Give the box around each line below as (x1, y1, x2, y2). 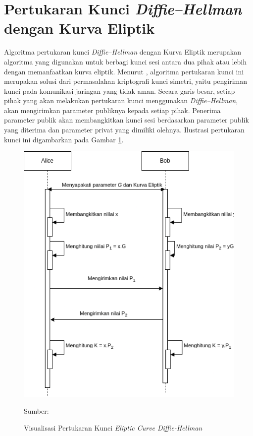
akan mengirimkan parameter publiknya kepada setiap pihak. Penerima (4, 105, 221, 115)
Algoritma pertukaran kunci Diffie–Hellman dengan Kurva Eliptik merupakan (4, 47, 242, 57)
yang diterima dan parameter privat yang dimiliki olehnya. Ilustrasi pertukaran (4, 125, 245, 135)
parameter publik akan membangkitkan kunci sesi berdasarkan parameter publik (4, 115, 249, 125)
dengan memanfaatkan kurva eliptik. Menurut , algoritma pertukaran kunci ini (4, 66, 244, 76)
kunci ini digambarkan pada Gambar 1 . (4, 134, 124, 144)
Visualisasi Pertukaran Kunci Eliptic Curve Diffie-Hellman (24, 422, 202, 433)
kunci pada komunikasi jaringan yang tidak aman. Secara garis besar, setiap (4, 85, 235, 96)
